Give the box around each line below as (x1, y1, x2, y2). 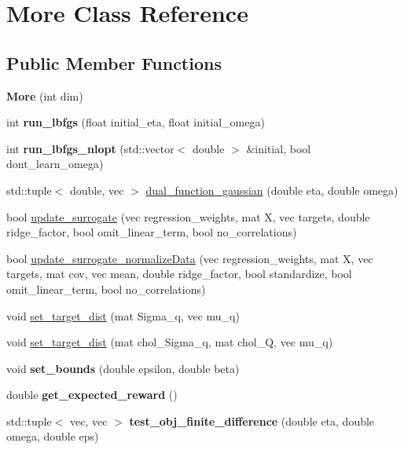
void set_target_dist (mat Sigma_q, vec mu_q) (6, 307, 240, 324)
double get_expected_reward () (6, 386, 178, 403)
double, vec (69, 181, 124, 198)
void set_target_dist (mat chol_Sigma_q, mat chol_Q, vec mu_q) (6, 334, 333, 350)
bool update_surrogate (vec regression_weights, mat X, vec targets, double (6, 208, 370, 225)
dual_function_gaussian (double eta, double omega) (145, 181, 398, 198)
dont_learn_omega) (6, 155, 104, 172)
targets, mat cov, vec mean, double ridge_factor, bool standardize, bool (6, 265, 352, 282)
